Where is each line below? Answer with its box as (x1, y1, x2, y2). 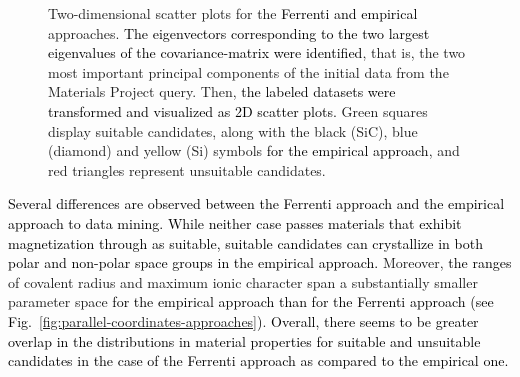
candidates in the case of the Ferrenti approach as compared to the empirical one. (8, 350, 509, 371)
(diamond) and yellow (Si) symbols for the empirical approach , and (48, 140, 460, 161)
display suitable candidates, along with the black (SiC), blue (48, 120, 418, 141)
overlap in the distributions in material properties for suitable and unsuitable (8, 330, 481, 351)
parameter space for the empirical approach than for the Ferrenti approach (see (8, 291, 494, 312)
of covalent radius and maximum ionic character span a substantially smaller (8, 271, 478, 292)
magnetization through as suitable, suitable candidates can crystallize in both (8, 232, 483, 253)
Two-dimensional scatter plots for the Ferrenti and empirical (48, 3, 418, 23)
